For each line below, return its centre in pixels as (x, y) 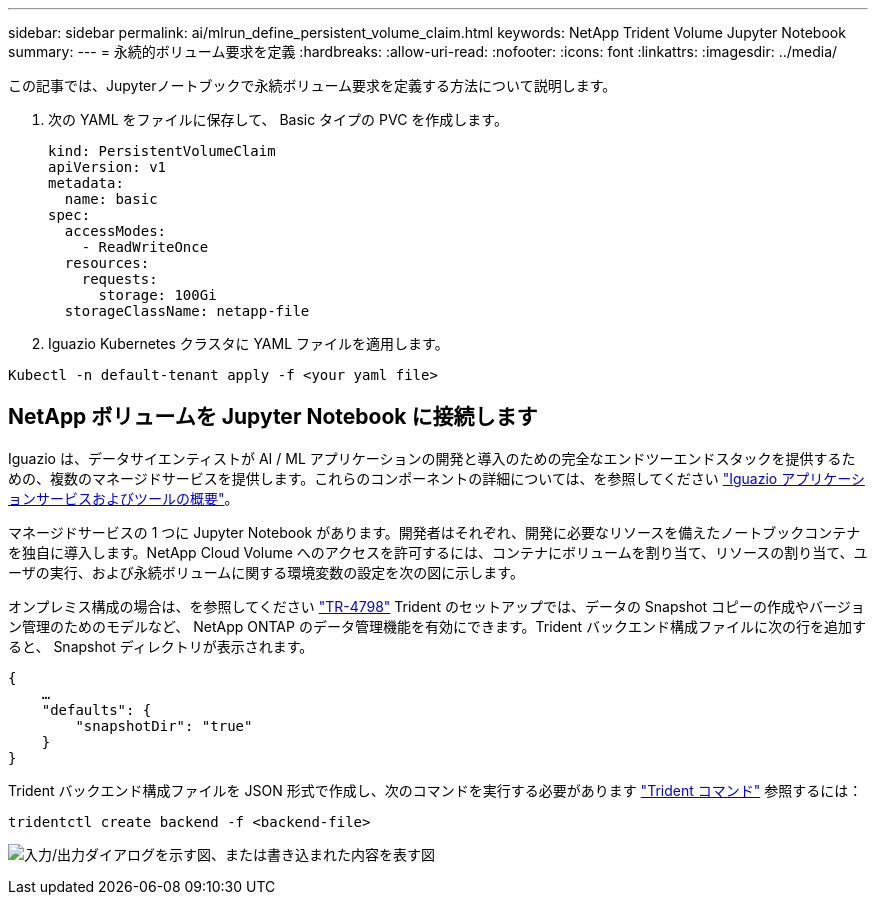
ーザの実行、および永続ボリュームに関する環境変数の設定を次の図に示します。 (266, 572)
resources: (107, 263)
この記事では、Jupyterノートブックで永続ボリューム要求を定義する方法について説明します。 (312, 85)
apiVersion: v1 (107, 167)
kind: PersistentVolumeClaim (162, 151)
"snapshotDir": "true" (164, 725)
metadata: (86, 183)
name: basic (111, 199)
